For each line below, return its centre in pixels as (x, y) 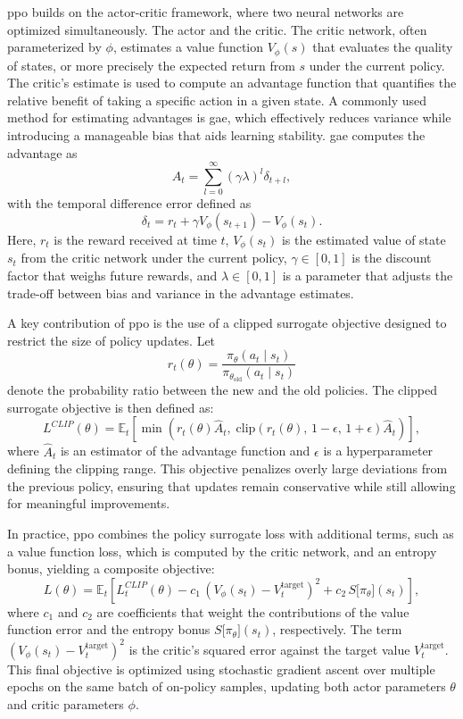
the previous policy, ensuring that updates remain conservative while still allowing (231, 485)
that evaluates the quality (383, 47)
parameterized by (54, 47)
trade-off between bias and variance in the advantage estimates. (181, 293)
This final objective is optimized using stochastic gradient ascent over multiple (221, 669)
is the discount (392, 258)
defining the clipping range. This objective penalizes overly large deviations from (227, 468)
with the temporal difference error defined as (129, 203)
